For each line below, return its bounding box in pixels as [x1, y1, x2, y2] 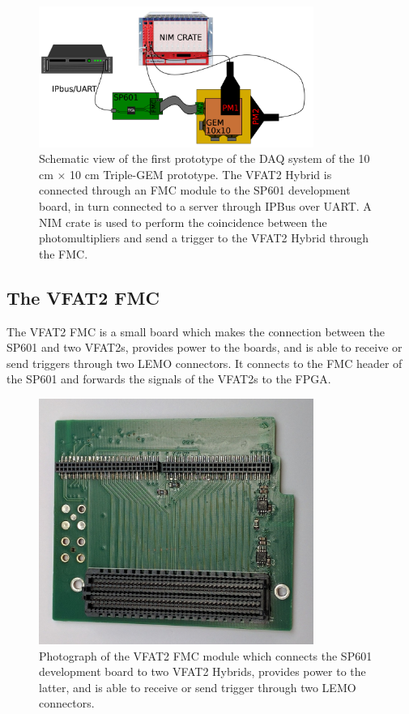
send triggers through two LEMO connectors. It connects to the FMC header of [6, 354, 403, 371]
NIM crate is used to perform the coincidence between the [39, 213, 327, 230]
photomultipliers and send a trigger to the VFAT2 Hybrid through [39, 229, 369, 246]
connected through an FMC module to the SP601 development [39, 182, 351, 199]
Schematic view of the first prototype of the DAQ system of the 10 [39, 150, 370, 167]
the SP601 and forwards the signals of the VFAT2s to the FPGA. [6, 370, 331, 387]
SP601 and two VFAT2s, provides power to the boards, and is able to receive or [6, 339, 403, 356]
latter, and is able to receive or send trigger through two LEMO [39, 678, 356, 695]
